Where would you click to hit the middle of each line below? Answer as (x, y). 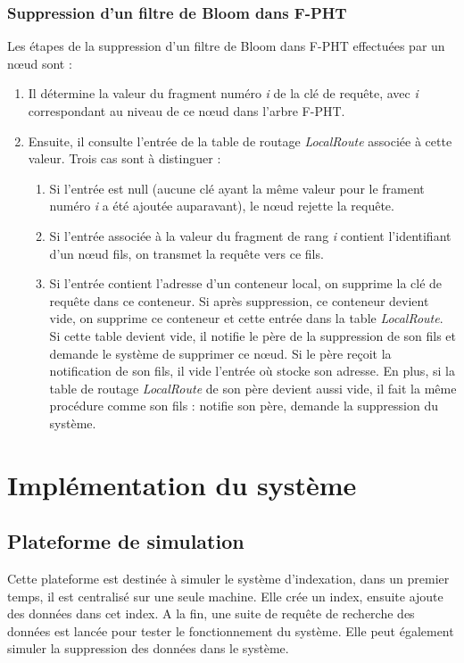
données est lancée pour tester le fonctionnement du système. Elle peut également (231, 630)
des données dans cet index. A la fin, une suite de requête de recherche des (211, 613)
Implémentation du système (182, 484)
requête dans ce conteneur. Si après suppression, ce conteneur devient (239, 300)
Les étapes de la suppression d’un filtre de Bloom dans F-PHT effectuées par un (226, 46)
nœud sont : (40, 63)
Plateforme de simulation (126, 541)
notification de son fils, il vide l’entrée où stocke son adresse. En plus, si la (252, 371)
